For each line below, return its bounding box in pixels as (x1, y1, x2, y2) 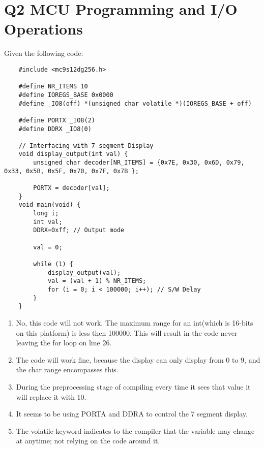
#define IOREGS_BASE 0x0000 (18, 91, 113, 99)
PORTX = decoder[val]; (33, 184, 110, 192)
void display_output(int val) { (18, 150, 128, 158)
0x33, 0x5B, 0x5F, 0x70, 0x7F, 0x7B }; (4, 167, 139, 175)
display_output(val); (47, 269, 121, 276)
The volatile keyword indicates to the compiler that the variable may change (16, 425, 255, 436)
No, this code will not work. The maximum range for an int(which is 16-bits (16, 317, 253, 328)
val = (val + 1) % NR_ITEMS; (47, 277, 146, 285)
